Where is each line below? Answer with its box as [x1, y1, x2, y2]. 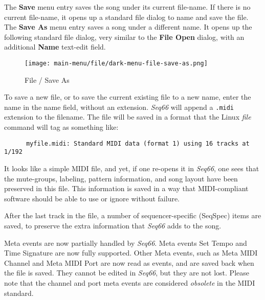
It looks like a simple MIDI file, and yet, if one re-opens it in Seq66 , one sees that [4, 163, 259, 173]
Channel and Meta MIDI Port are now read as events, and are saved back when [4, 257, 254, 268]
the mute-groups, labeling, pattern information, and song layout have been [4, 173, 238, 183]
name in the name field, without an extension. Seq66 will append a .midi [4, 101, 234, 112]
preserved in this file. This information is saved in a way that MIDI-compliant [4, 183, 249, 194]
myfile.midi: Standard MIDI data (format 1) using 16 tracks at [26, 140, 250, 147]
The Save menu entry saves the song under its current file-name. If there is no [4, 2, 251, 12]
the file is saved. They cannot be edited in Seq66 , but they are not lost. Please [4, 267, 249, 278]
